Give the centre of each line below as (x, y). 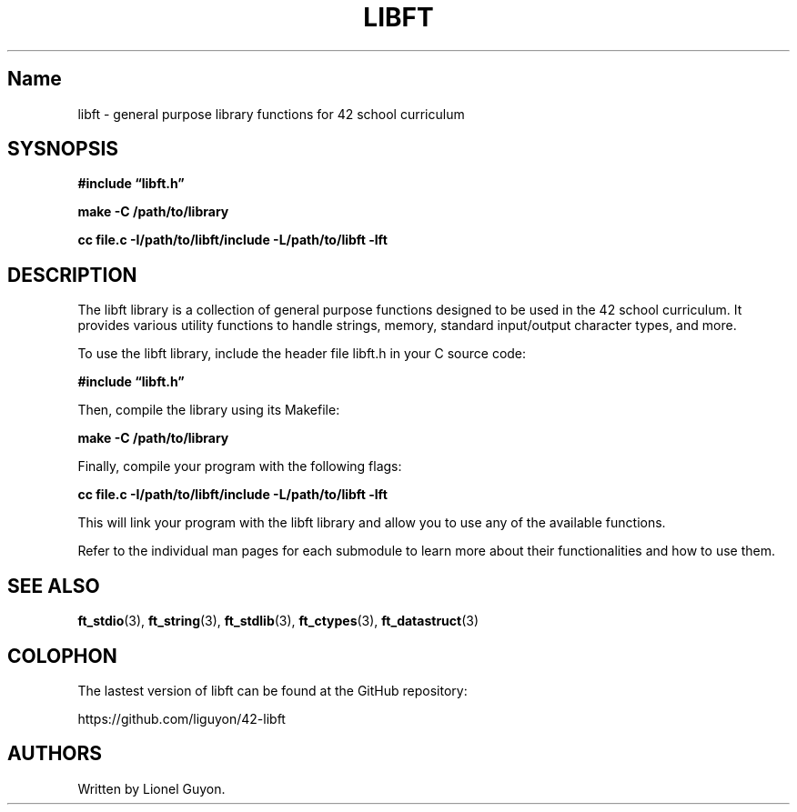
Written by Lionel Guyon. (151, 788)
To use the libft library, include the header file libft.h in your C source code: (302, 354)
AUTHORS (55, 754)
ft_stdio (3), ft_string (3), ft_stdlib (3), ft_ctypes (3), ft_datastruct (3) (278, 621)
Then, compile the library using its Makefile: (209, 410)
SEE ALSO (54, 586)
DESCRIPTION (72, 275)
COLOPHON (62, 656)
